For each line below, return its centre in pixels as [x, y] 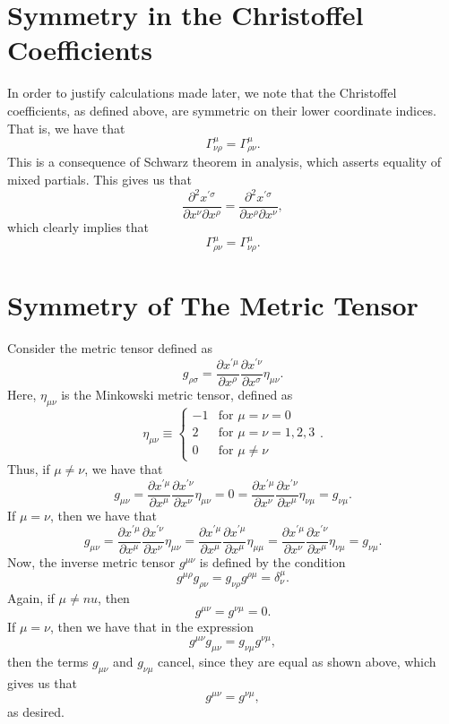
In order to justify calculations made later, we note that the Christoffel [202, 93]
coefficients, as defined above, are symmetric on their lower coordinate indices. [222, 110]
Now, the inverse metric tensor [91, 561]
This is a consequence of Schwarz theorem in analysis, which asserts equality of [224, 162]
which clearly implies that [78, 227]
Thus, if [29, 469]
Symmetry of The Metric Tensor [213, 305]
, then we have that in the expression [152, 627]
